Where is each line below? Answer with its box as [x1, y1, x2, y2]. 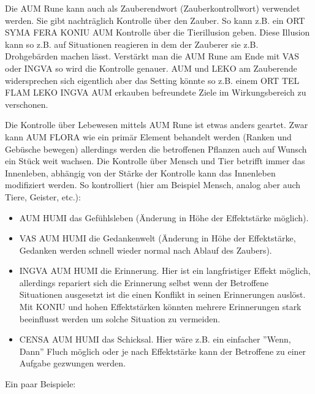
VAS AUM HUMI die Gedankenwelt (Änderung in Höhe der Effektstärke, [19, 232, 296, 244]
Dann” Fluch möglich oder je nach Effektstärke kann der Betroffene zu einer [19, 344, 306, 357]
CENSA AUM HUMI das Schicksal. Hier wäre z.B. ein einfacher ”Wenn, [19, 333, 291, 346]
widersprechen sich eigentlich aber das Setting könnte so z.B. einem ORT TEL [5, 74, 300, 86]
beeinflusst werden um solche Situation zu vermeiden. [19, 312, 221, 325]
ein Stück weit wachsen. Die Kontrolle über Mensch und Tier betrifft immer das [5, 154, 305, 167]
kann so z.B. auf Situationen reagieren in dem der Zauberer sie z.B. [5, 37, 259, 50]
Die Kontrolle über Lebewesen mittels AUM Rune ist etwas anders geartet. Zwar [5, 118, 308, 131]
